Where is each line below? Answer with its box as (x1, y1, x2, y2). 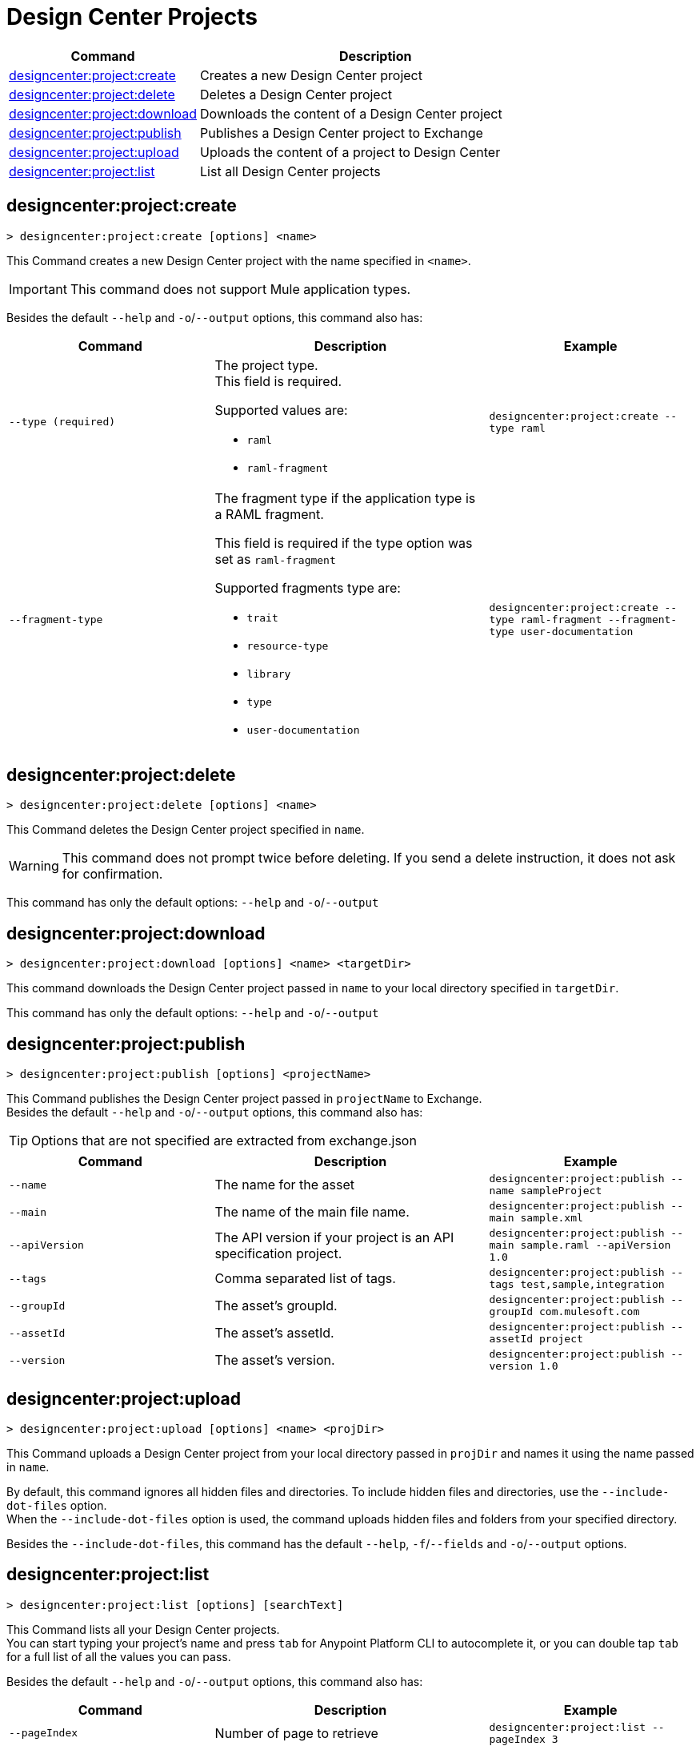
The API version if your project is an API (214, 1229, 454, 1245)
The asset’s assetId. (214, 1325, 334, 1342)
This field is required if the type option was (214, 534, 473, 551)
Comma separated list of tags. (214, 1270, 396, 1287)
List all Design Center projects (200, 163, 381, 179)
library (246, 667, 291, 680)
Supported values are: (214, 401, 348, 418)
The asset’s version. (214, 1352, 335, 1369)
